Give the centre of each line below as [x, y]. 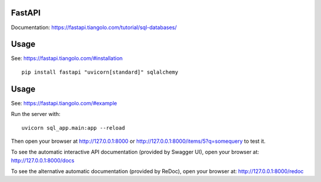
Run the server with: [36, 114]
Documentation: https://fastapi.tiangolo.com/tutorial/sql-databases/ [94, 27]
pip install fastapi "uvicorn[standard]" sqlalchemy [100, 72]
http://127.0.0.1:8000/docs [43, 160]
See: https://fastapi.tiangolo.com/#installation [67, 58]
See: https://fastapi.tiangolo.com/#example [64, 103]
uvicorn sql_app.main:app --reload [73, 128]
